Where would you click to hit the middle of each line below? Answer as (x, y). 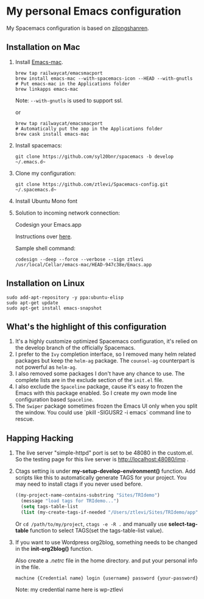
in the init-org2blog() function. (54, 548)
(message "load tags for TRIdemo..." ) (70, 501)
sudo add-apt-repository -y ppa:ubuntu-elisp (65, 297)
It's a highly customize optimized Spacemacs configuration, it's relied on (106, 341)
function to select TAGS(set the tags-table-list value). (97, 530)
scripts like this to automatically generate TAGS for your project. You (101, 478)
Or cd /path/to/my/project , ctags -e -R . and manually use (91, 524)
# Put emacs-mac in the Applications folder (72, 83)
